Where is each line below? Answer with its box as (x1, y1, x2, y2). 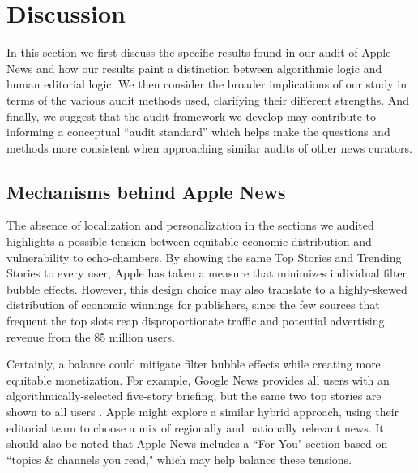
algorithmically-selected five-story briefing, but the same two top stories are (6, 387, 382, 404)
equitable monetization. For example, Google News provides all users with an (6, 371, 390, 388)
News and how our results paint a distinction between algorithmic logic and (6, 59, 382, 76)
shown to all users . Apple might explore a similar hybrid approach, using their (6, 403, 399, 420)
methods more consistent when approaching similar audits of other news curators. (6, 139, 412, 156)
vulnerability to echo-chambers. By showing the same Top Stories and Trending (6, 248, 402, 265)
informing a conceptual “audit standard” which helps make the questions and (6, 123, 390, 140)
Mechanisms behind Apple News (6, 178, 286, 204)
